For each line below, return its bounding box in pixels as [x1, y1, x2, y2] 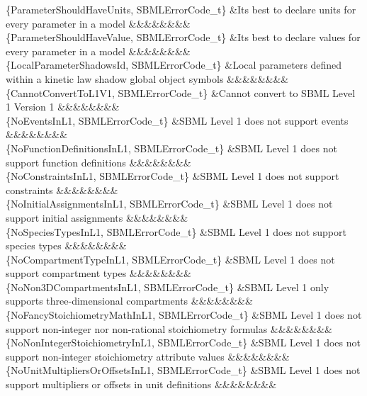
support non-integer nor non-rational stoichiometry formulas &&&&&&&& [6, 321, 332, 336]
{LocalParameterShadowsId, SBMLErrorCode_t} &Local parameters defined [6, 57, 342, 72]
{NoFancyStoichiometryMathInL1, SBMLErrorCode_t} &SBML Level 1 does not [6, 307, 362, 322]
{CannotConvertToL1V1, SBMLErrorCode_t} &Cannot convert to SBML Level [6, 85, 356, 100]
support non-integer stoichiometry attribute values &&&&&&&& [6, 349, 290, 363]
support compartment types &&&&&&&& [6, 266, 191, 281]
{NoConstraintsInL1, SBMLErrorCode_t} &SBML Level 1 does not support [6, 169, 339, 183]
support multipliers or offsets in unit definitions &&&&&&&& [6, 377, 277, 392]
